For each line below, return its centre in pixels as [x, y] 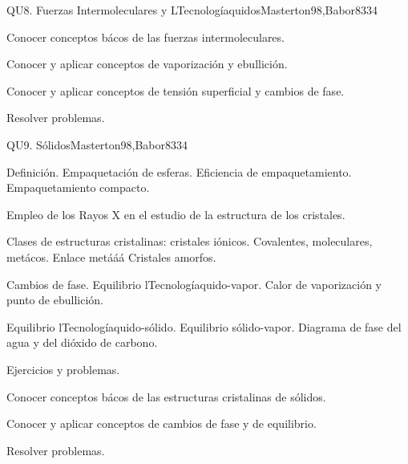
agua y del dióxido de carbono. [82, 342]
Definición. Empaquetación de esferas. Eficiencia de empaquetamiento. [179, 171]
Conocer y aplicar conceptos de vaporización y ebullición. [147, 64]
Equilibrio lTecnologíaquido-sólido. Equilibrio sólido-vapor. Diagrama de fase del [204, 326]
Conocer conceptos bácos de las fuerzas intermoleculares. [145, 37]
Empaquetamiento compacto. [78, 187]
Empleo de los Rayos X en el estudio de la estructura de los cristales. [176, 214]
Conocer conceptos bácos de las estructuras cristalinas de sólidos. [166, 396]
